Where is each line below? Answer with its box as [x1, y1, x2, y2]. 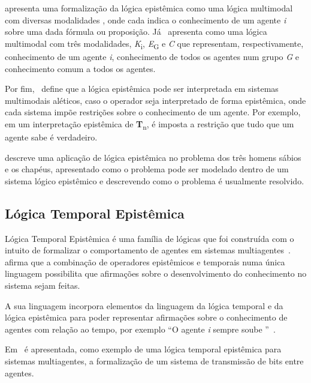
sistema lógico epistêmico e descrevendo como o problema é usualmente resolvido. [5, 174, 304, 187]
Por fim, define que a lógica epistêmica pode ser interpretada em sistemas [5, 82, 279, 95]
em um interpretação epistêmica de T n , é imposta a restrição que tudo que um [5, 117, 294, 131]
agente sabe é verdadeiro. [5, 131, 98, 143]
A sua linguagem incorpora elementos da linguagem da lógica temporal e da [5, 299, 283, 312]
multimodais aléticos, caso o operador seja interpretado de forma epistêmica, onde [5, 94, 306, 106]
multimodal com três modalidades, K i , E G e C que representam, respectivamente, [5, 37, 304, 51]
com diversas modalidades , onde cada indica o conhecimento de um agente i [5, 13, 286, 26]
